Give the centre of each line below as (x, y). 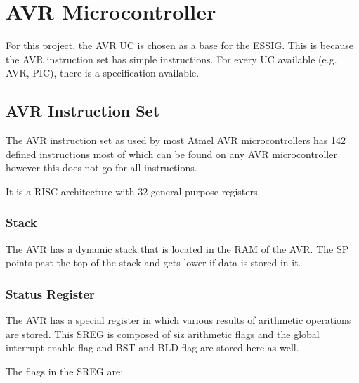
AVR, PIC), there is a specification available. (103, 73)
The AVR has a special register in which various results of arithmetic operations (178, 320)
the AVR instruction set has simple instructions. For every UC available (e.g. (171, 59)
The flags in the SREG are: (65, 371)
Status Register (50, 293)
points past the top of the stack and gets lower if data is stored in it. (154, 262)
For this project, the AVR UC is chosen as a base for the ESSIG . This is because (179, 45)
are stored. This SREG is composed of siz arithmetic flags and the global (163, 333)
